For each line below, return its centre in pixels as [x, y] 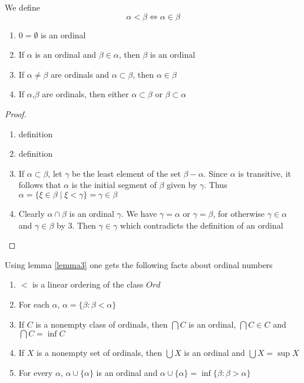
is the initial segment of [114, 185]
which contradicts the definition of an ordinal [201, 225]
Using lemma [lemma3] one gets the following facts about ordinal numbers [139, 264]
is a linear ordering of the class [88, 284]
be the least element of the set [126, 173]
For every [36, 372]
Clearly [32, 213]
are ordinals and [80, 74]
